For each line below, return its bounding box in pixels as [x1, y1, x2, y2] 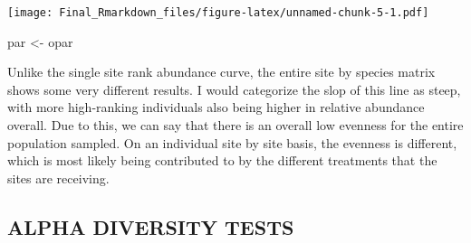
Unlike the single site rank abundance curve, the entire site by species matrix [7, 62, 436, 81]
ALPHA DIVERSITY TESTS [7, 212, 294, 240]
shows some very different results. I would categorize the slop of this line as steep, [7, 79, 461, 98]
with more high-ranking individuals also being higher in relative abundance [7, 98, 425, 117]
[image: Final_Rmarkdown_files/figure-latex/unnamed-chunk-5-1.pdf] [7, 6, 429, 19]
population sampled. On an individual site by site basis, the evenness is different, [7, 133, 457, 152]
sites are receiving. [7, 168, 110, 187]
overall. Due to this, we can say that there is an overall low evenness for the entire [7, 116, 464, 135]
